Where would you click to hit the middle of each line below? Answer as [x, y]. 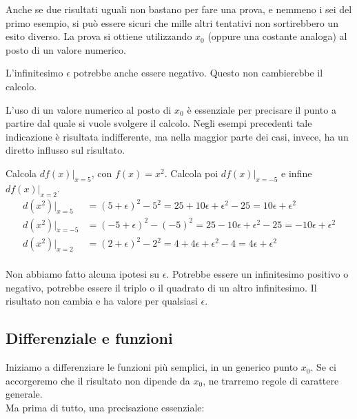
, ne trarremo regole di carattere [271, 380]
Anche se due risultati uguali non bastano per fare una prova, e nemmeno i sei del [179, 9]
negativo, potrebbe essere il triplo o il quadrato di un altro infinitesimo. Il [161, 287]
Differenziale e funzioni [89, 338]
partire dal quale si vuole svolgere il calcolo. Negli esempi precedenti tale [159, 123]
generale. [24, 394]
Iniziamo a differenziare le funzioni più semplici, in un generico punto [152, 367]
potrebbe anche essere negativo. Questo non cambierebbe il [198, 73]
